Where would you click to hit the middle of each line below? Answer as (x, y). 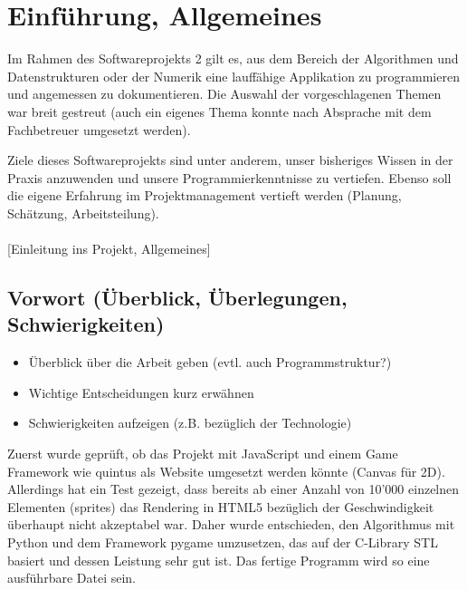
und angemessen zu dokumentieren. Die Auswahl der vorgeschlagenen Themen (224, 94)
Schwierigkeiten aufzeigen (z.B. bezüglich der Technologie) (190, 423)
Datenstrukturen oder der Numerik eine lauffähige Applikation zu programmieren (233, 76)
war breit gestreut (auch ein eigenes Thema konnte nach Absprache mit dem (219, 111)
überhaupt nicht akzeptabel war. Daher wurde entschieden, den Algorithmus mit (231, 524)
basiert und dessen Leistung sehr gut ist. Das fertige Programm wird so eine (219, 560)
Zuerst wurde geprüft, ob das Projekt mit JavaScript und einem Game (203, 454)
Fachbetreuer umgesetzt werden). (99, 129)
